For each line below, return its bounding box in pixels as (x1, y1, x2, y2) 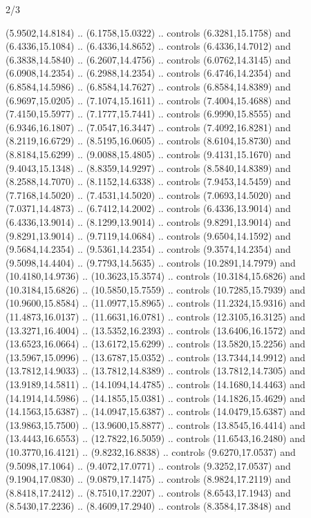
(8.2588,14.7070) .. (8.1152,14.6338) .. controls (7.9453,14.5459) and (6, 174, 291, 189)
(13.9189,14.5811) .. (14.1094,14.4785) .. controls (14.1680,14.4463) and (6, 377, 305, 392)
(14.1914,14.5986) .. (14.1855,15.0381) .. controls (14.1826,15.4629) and (6, 390, 305, 405)
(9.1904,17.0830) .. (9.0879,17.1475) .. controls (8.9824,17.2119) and (6, 472, 291, 486)
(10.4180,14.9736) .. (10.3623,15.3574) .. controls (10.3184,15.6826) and (6, 269, 305, 283)
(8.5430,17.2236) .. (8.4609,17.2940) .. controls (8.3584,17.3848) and (6, 499, 291, 513)
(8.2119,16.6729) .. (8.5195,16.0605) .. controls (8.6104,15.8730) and (6, 133, 291, 148)
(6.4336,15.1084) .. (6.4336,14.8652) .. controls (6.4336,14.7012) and (6, 39, 291, 53)
